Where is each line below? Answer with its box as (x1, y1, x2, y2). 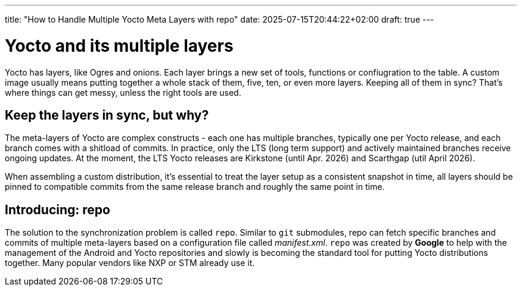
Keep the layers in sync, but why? (5, 107, 209, 123)
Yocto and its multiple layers (5, 35, 234, 56)
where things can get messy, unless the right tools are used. (5, 87, 241, 98)
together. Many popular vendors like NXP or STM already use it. (5, 258, 255, 268)
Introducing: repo (5, 202, 110, 217)
